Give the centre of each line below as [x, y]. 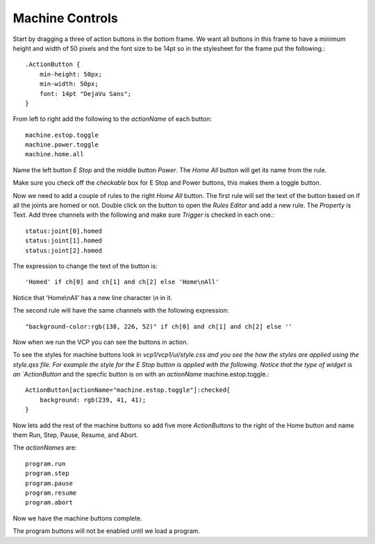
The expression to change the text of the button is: [85, 266]
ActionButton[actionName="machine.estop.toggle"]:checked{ [128, 390]
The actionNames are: [45, 447]
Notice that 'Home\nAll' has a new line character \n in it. [93, 297]
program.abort [49, 503]
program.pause [49, 483]
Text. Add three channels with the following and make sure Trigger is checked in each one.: [143, 215]
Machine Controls [65, 18]
